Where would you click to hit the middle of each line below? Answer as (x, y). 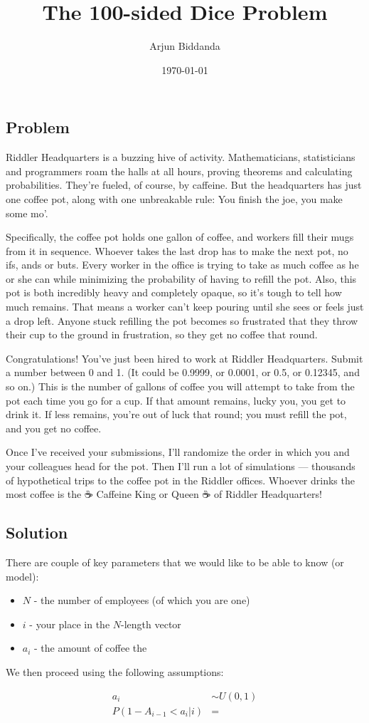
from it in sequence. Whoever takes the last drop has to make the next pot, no (177, 250)
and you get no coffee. (54, 428)
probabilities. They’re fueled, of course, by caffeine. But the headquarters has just (184, 185)
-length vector (151, 624)
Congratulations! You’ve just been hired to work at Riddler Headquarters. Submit (184, 358)
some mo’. (27, 213)
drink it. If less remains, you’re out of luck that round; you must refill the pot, (176, 414)
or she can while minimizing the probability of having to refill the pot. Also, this (181, 278)
